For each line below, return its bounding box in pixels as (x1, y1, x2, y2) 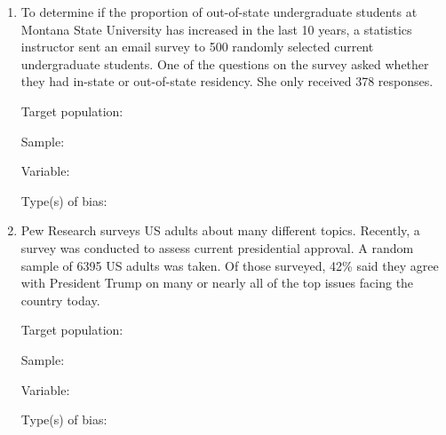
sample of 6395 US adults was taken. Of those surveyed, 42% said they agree (20, 256, 439, 274)
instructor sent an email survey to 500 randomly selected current (20, 37, 374, 56)
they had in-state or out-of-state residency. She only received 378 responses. (20, 72, 434, 91)
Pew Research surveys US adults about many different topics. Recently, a (20, 221, 420, 240)
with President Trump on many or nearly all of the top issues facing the (20, 273, 414, 292)
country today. (20, 290, 100, 309)
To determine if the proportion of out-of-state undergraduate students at (20, 3, 418, 20)
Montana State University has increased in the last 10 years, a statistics (20, 20, 412, 38)
